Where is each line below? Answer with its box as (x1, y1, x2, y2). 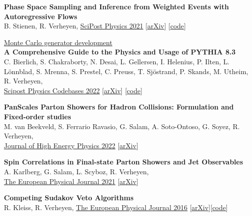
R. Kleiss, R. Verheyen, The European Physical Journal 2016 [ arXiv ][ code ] (4, 202, 228, 212)
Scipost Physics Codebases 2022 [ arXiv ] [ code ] (4, 85, 142, 95)
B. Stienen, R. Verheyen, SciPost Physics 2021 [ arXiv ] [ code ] (4, 21, 186, 31)
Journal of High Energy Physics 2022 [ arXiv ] (4, 140, 139, 150)
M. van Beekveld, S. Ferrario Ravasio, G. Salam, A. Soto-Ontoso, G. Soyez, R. (4, 121, 240, 131)
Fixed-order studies (4, 111, 71, 121)
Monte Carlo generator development (4, 37, 112, 47)
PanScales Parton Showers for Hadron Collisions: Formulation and (4, 102, 234, 112)
